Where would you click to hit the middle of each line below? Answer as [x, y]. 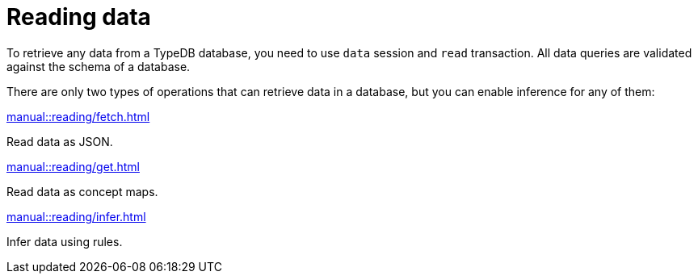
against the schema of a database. [99, 66]
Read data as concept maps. [82, 191]
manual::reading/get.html [73, 166]
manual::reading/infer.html [76, 216]
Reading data [79, 17]
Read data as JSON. [60, 141]
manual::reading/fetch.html [78, 116]
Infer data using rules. [65, 241]
